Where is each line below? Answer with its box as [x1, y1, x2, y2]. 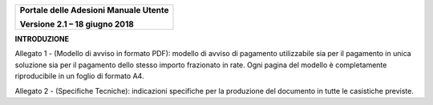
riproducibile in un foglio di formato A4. [14, 71, 144, 81]
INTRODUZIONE [14, 34, 70, 43]
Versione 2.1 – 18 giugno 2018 [19, 18, 134, 30]
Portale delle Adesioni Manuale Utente [19, 5, 169, 15]
